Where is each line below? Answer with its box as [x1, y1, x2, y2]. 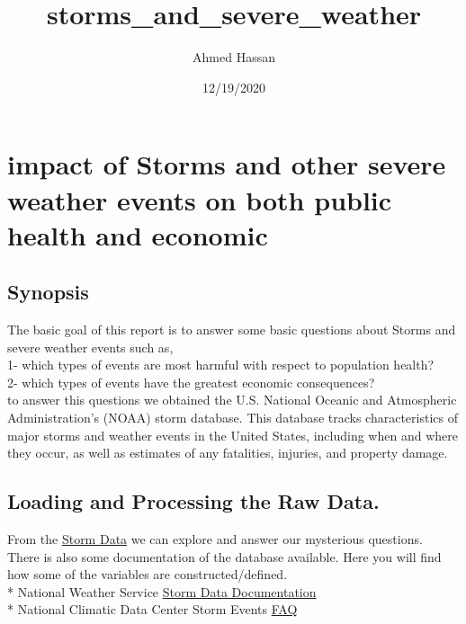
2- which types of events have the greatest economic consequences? [7, 372, 375, 391]
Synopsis [7, 278, 89, 306]
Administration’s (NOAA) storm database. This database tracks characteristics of [7, 408, 458, 427]
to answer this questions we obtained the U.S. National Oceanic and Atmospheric [7, 390, 457, 409]
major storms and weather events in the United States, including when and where [7, 425, 458, 444]
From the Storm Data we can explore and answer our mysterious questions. [7, 530, 423, 548]
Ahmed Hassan [193, 48, 275, 67]
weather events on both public [7, 181, 392, 218]
